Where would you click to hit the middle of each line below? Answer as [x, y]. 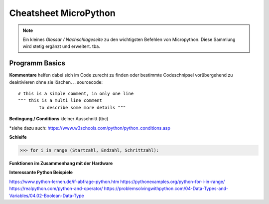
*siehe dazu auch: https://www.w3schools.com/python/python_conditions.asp [90, 128]
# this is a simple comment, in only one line [76, 94]
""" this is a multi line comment [60, 101]
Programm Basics [37, 63]
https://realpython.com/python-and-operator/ [56, 189]
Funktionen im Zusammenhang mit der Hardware [61, 163]
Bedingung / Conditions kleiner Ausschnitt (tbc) [59, 119]
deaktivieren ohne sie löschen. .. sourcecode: [56, 82]
